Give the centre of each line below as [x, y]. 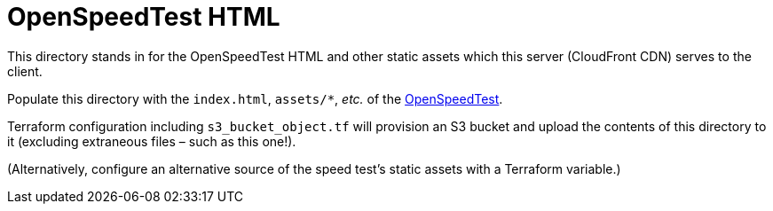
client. [25, 71]
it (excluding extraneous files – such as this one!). [152, 141]
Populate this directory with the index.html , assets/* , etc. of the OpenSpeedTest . [255, 98]
